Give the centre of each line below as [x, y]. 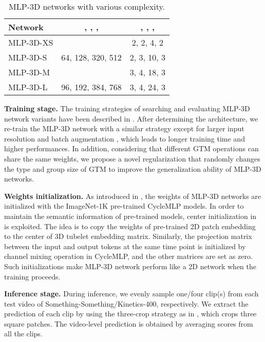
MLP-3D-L [28, 87]
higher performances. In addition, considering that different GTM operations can [131, 148]
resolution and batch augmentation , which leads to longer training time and [125, 138]
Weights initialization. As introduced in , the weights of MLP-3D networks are [133, 196]
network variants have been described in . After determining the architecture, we [131, 118]
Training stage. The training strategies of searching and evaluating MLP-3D [127, 108]
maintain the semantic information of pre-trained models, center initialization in [130, 216]
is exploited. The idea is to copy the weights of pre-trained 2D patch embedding [130, 226]
